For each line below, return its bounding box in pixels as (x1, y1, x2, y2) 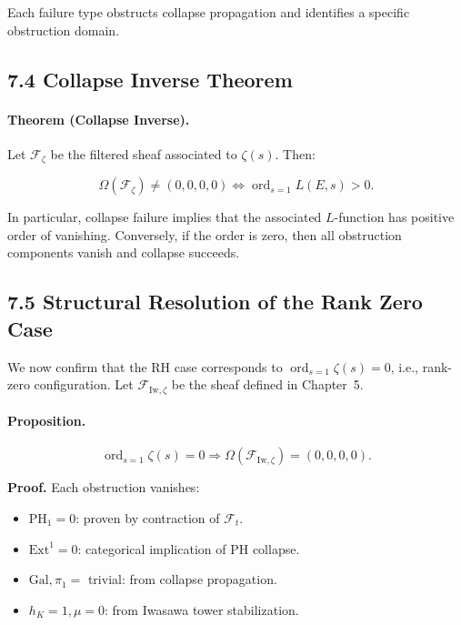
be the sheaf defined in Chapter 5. (171, 375, 364, 394)
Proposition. (7, 411, 86, 430)
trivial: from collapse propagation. (87, 570, 277, 589)
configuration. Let (34, 375, 134, 394)
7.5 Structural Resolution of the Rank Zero (7, 287, 423, 316)
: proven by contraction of (75, 509, 220, 528)
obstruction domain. (7, 20, 120, 39)
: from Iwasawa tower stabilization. (104, 600, 299, 619)
